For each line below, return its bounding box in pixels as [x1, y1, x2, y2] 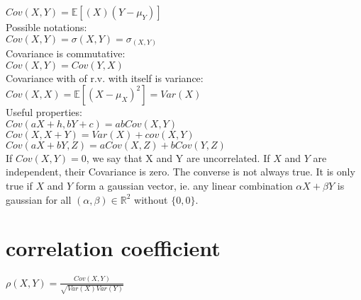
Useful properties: [6, 105, 82, 120]
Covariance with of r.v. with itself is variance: [6, 70, 204, 85]
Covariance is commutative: [6, 46, 126, 61]
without [134, 192, 168, 207]
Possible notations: [6, 20, 87, 34]
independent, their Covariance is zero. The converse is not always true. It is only [6, 164, 355, 179]
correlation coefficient [6, 233, 221, 262]
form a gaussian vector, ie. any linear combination [75, 178, 293, 193]
